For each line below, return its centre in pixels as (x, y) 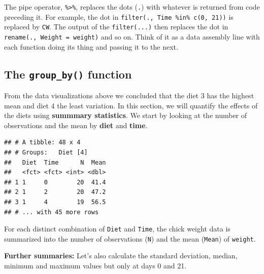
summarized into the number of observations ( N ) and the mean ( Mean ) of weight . (130, 238)
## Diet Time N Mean (55, 162)
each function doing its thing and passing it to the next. (91, 46)
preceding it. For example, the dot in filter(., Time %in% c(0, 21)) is (119, 16)
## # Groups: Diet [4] (46, 152)
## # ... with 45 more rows (52, 212)
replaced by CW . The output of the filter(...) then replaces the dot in (116, 27)
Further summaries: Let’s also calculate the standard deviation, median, (121, 256)
